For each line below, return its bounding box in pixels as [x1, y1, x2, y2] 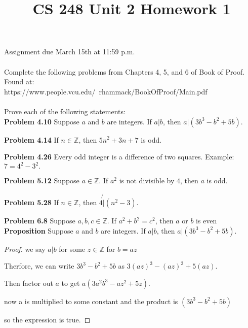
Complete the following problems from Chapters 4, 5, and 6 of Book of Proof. [4, 66, 245, 77]
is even [196, 215, 217, 226]
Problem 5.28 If [4, 197, 59, 208]
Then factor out [4, 277, 53, 288]
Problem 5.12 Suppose [4, 175, 79, 186]
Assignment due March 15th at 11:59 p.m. [4, 46, 135, 57]
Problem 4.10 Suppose [4, 116, 79, 126]
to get [61, 277, 80, 288]
